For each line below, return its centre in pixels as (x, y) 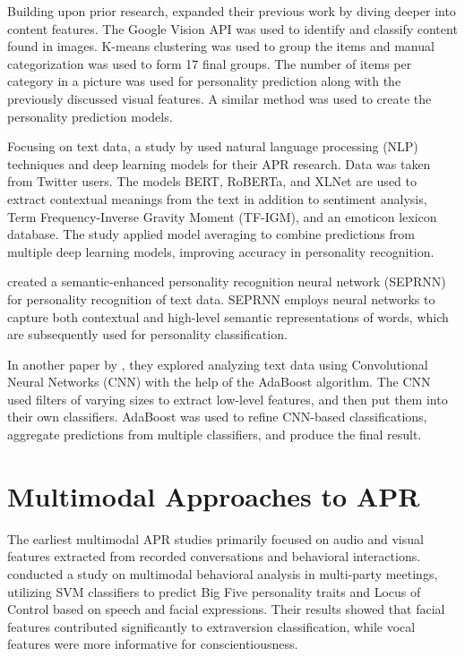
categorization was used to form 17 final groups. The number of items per (210, 63)
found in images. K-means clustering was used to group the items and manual (221, 46)
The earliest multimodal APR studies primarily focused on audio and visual (215, 538)
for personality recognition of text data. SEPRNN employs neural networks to (221, 298)
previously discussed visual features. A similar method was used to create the (220, 98)
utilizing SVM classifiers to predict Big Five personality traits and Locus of (214, 591)
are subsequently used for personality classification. (147, 334)
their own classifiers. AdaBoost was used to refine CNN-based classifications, (217, 417)
